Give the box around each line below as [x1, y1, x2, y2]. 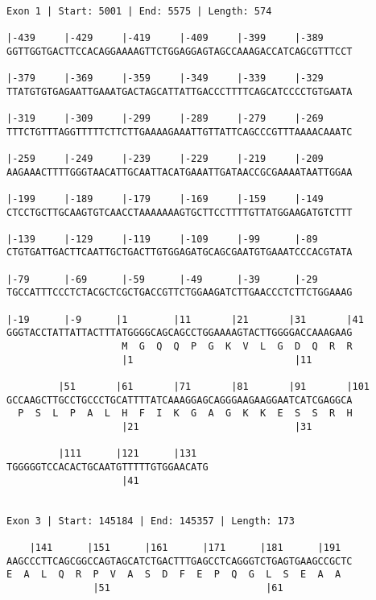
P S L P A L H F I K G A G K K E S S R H [18, 408, 353, 420]
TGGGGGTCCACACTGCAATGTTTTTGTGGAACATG [6, 461, 209, 473]
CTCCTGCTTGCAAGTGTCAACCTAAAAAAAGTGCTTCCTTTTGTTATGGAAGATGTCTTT [6, 206, 353, 218]
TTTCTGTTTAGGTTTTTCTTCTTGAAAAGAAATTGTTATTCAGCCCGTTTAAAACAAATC [6, 126, 353, 138]
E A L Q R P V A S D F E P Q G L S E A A [6, 569, 341, 581]
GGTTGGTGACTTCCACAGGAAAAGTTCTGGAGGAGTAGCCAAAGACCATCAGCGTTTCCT [6, 45, 353, 57]
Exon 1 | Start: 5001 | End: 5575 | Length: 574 [6, 5, 272, 17]
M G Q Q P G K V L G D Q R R [122, 341, 353, 353]
